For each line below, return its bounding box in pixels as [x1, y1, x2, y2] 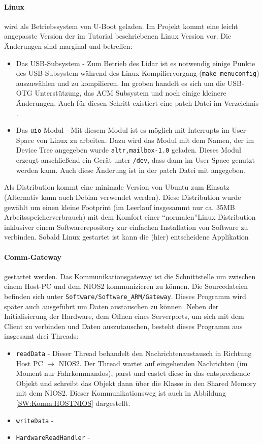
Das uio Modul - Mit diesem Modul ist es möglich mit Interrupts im [16, 125, 229, 135]
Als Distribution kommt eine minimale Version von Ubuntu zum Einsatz [4, 182, 229, 192]
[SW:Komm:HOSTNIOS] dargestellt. [16, 397, 130, 408]
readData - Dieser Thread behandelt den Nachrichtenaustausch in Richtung [16, 347, 252, 358]
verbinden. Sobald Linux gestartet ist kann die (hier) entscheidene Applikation [4, 231, 249, 242]
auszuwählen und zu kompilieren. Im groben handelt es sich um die [16, 77, 225, 88]
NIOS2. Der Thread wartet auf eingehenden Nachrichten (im [58, 358, 248, 368]
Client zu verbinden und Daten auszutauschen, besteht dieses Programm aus [4, 320, 243, 331]
